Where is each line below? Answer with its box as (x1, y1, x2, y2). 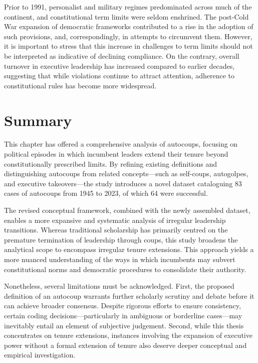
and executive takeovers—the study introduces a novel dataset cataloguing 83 (4, 178, 242, 188)
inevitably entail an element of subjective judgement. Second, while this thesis (4, 320, 244, 330)
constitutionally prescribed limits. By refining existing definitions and (4, 158, 217, 169)
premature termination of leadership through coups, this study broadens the (4, 234, 238, 245)
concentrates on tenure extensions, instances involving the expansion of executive (4, 330, 252, 340)
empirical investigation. (4, 349, 76, 360)
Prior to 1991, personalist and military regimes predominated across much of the (4, 2, 252, 12)
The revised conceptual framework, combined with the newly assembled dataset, (4, 205, 250, 215)
